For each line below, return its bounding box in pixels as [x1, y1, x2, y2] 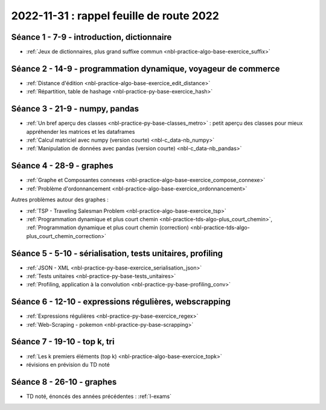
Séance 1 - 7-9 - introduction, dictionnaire [11, 32, 172, 42]
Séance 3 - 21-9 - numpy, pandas [11, 104, 139, 114]
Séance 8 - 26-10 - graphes [11, 377, 117, 387]
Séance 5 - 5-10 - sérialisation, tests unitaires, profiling [11, 248, 223, 259]
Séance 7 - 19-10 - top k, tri [11, 336, 115, 347]
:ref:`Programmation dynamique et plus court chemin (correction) [26, 224, 190, 232]
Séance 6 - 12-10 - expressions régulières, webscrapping [11, 297, 231, 307]
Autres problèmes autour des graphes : [11, 196, 109, 203]
